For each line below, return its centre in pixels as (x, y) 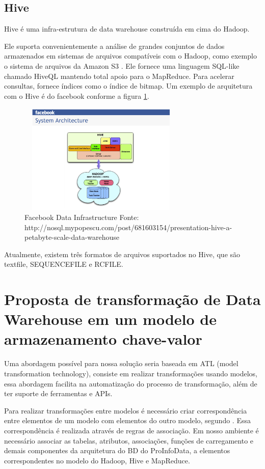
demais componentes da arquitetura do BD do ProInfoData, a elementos (117, 450)
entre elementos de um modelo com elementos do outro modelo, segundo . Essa (127, 420)
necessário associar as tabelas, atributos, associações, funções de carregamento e (129, 440)
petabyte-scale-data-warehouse (72, 237)
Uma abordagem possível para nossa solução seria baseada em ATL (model (121, 363)
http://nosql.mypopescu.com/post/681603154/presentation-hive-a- (128, 227)
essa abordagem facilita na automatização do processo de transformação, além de (131, 383)
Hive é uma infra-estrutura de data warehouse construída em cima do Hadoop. (127, 29)
